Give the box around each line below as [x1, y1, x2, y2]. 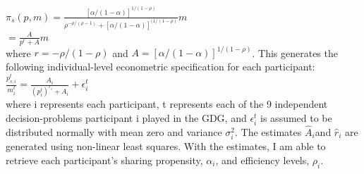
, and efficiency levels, [215, 152, 310, 167]
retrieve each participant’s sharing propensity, [6, 152, 203, 167]
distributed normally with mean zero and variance [6, 124, 222, 139]
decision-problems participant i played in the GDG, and [6, 110, 247, 125]
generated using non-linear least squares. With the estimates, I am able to [6, 139, 326, 154]
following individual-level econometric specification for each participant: [6, 58, 315, 73]
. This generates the [252, 45, 338, 60]
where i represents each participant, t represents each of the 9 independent [6, 97, 328, 111]
